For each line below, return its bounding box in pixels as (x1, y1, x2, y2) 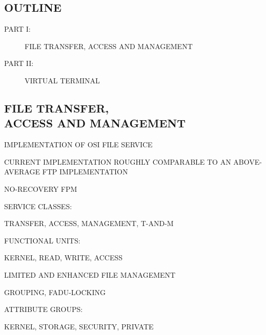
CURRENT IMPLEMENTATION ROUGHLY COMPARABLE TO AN (4, 156, 231, 167)
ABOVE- (233, 156, 262, 167)
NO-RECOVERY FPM (4, 183, 77, 194)
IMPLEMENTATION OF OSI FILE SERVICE (4, 139, 153, 150)
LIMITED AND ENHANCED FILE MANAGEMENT (4, 269, 176, 280)
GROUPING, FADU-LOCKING (4, 286, 106, 297)
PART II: (4, 58, 34, 69)
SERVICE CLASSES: (4, 200, 72, 211)
